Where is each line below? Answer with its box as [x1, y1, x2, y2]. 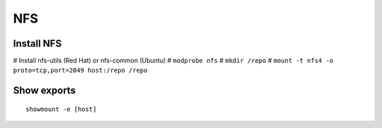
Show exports [13, 85, 76, 97]
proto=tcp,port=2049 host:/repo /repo [13, 66, 148, 74]
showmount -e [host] [25, 105, 97, 113]
